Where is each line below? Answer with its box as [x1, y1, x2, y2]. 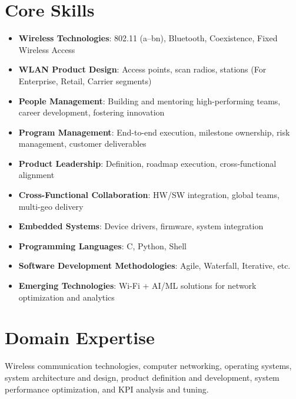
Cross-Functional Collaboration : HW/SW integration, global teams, [18, 189, 280, 201]
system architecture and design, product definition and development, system [5, 371, 280, 383]
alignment [18, 169, 55, 181]
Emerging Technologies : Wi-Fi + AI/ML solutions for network [18, 279, 257, 292]
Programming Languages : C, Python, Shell [18, 239, 187, 252]
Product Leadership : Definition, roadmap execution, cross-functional [18, 157, 277, 169]
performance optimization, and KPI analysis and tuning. [5, 382, 209, 395]
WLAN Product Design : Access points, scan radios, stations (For [18, 63, 267, 75]
